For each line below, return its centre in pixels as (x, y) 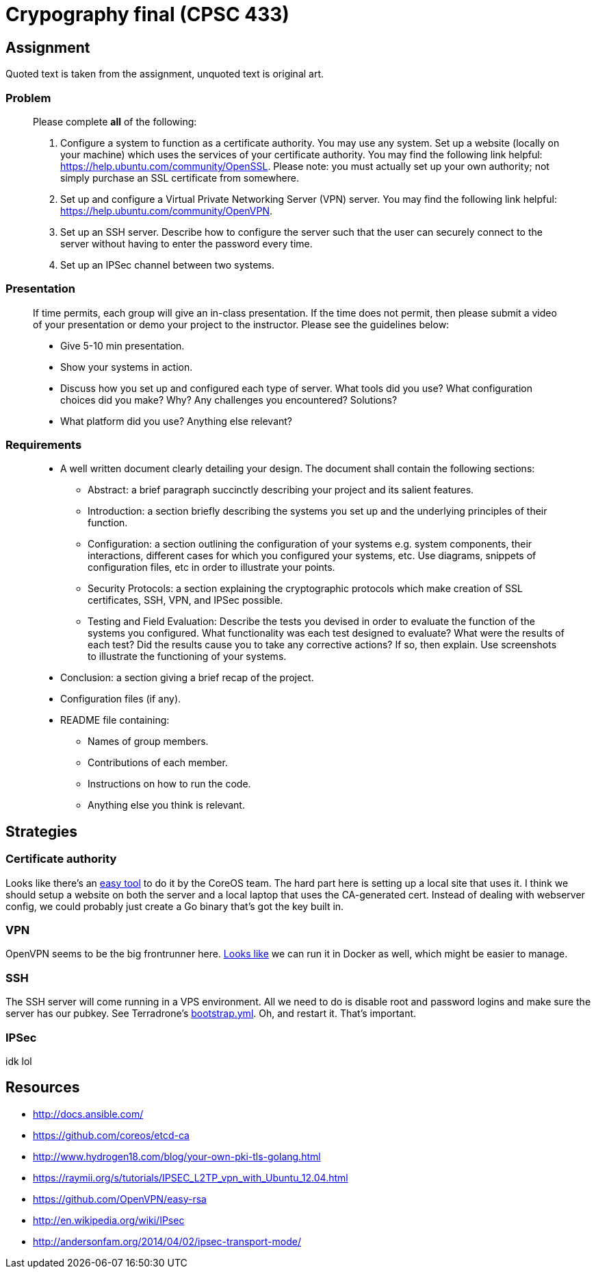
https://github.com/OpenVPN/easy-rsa (120, 1199)
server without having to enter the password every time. (186, 243)
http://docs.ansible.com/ (88, 1114)
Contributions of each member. (158, 763)
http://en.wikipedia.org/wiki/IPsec (109, 1220)
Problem (28, 98)
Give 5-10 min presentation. (122, 345)
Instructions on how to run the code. (169, 784)
